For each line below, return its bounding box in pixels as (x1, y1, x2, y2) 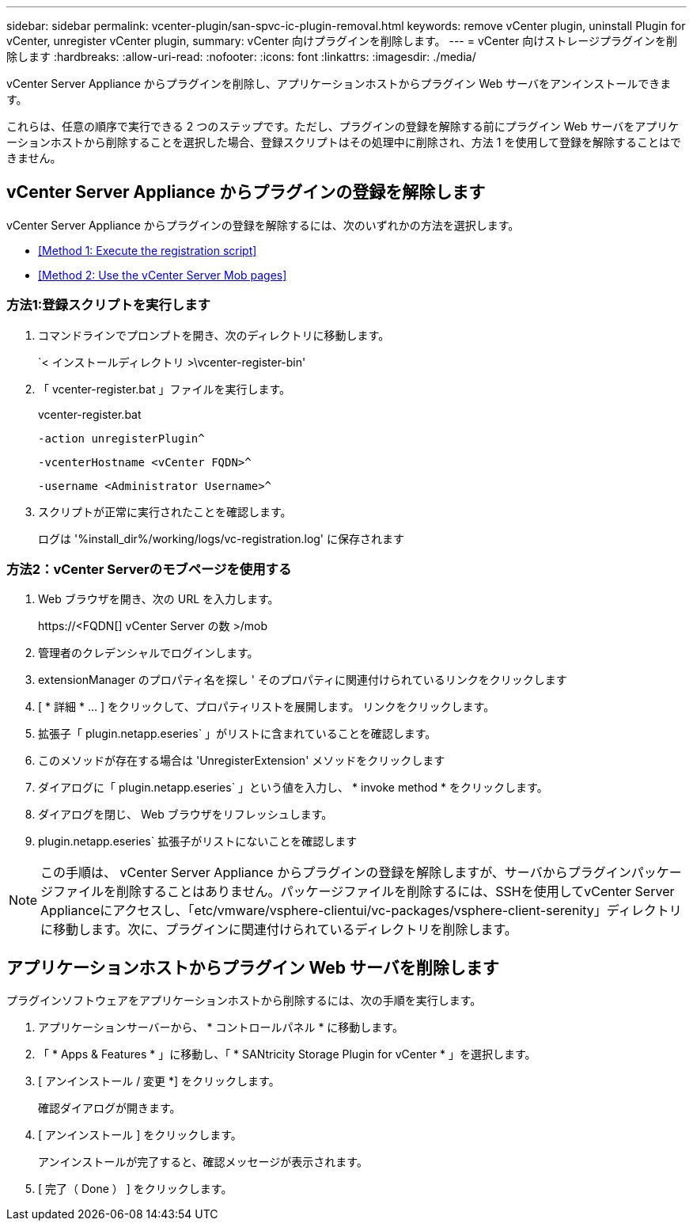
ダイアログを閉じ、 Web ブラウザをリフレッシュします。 (38, 807, 333, 822)
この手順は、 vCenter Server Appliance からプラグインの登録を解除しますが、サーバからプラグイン (40, 864, 631, 881)
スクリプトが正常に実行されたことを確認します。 (38, 504, 292, 519)
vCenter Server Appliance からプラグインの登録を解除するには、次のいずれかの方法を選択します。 (6, 218, 520, 232)
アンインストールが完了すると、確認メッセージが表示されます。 (38, 1155, 368, 1169)
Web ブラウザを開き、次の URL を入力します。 (38, 592, 279, 606)
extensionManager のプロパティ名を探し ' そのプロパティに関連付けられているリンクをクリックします (38, 673, 567, 687)
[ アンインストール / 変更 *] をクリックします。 (38, 1074, 280, 1088)
